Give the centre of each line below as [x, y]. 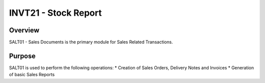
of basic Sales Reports [32, 75]
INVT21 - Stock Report [55, 13]
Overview [24, 30]
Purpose [22, 56]
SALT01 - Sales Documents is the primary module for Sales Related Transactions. [91, 42]
